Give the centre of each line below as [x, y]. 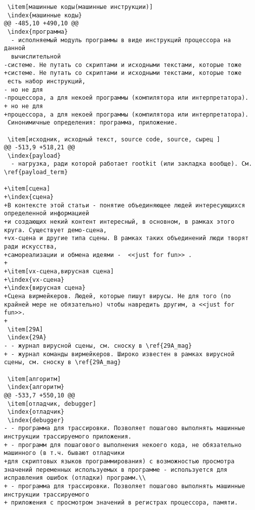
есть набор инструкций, [47, 81]
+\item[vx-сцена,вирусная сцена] [59, 271]
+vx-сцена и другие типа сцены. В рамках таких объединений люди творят [126, 238]
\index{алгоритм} [36, 387]
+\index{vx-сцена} [34, 280]
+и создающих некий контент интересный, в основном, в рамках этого [119, 222]
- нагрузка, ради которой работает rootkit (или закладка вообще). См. [132, 164]
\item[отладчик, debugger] [52, 404]
